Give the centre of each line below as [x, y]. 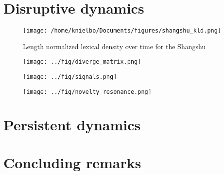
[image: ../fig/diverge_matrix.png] [82, 62]
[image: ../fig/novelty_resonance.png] [87, 92]
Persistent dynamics [72, 124]
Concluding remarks [72, 162]
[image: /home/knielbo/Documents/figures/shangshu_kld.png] [122, 31]
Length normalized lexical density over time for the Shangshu [114, 46]
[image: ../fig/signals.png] [70, 77]
